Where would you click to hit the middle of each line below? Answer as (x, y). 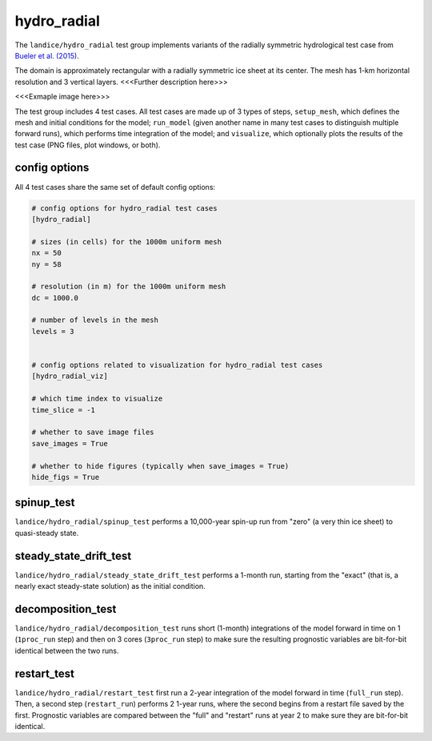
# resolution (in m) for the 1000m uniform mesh (129, 287)
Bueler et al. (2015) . (47, 55)
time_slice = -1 (64, 410)
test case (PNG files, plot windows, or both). (88, 145)
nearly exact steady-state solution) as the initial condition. (110, 586)
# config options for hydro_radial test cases (124, 208)
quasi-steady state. (47, 533)
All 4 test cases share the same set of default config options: (115, 187)
